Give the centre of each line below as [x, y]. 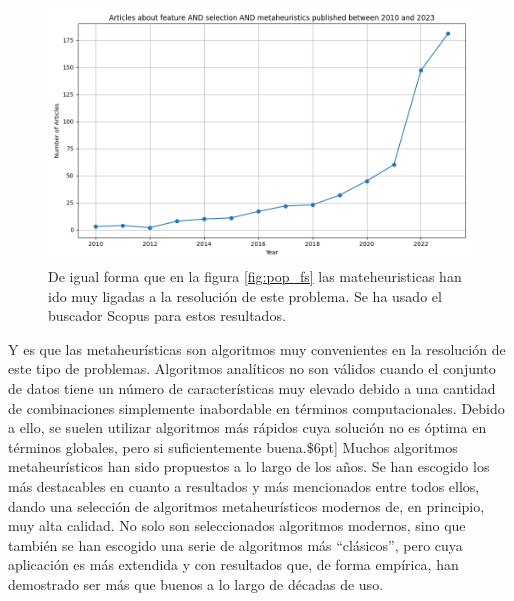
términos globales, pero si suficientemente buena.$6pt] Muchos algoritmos [233, 446]
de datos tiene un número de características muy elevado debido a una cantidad [252, 387]
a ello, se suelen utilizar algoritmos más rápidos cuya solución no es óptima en [247, 427]
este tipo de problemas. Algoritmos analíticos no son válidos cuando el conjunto [252, 368]
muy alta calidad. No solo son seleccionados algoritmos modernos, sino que [237, 525]
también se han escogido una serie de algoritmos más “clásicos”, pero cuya [235, 544]
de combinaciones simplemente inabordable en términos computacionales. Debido [256, 407]
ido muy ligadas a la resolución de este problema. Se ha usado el [245, 295]
